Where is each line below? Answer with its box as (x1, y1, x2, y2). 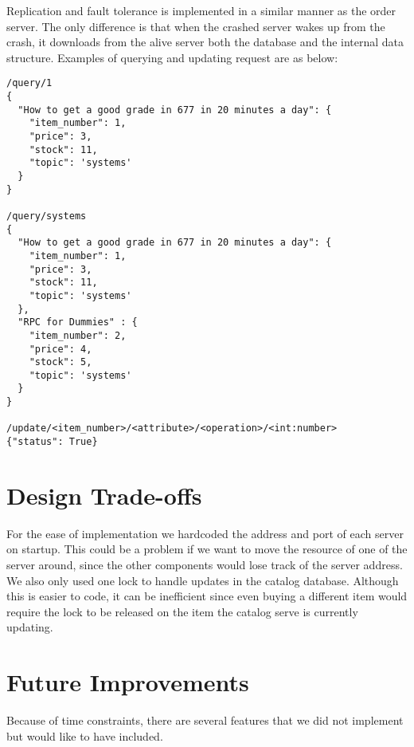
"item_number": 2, (29, 329, 127, 341)
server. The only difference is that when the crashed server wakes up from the (6, 18, 385, 34)
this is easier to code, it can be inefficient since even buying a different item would (6, 588, 408, 604)
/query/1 (6, 77, 53, 89)
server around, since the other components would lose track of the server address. (6, 556, 403, 573)
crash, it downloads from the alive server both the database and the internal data (6, 33, 404, 50)
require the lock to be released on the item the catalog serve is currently (6, 603, 358, 619)
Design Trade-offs (6, 478, 202, 511)
